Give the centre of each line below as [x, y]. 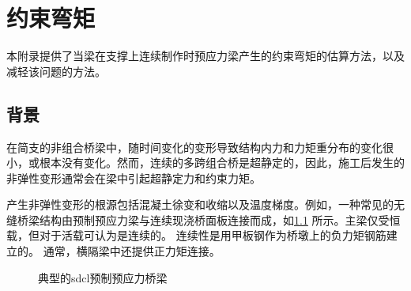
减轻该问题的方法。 [56, 71]
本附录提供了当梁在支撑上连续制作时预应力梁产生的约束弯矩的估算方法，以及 [205, 56]
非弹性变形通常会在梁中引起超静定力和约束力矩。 [134, 178]
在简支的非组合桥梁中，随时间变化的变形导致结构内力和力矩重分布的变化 [194, 147]
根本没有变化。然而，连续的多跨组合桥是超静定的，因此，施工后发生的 [222, 163]
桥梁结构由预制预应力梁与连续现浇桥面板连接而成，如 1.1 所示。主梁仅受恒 [209, 219]
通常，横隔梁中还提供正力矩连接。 [132, 251]
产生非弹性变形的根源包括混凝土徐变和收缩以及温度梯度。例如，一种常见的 [200, 204]
